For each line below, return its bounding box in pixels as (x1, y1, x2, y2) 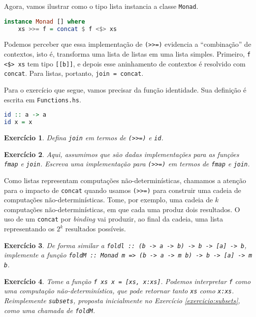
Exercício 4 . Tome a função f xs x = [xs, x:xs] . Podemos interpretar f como (4, 276, 251, 286)
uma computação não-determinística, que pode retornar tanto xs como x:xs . (4, 285, 234, 296)
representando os (4, 223, 55, 234)
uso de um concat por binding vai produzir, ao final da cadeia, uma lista (4, 214, 224, 224)
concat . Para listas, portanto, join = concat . (4, 68, 144, 78)
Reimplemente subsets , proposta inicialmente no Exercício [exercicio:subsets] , (4, 295, 240, 305)
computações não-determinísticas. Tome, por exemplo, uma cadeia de (4, 194, 213, 205)
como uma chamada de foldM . (4, 305, 96, 315)
